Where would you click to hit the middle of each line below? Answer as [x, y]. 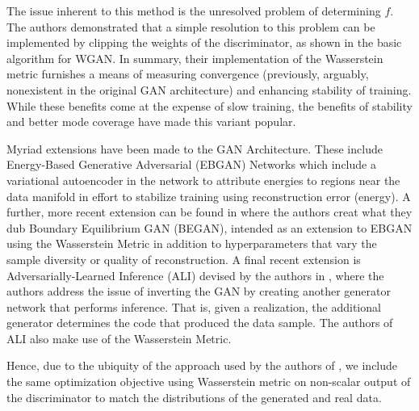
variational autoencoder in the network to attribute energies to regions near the [203, 180]
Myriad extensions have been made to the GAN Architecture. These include [195, 148]
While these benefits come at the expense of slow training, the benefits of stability [209, 105]
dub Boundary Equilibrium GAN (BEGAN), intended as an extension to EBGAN [209, 227]
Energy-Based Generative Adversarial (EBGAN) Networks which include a [191, 164]
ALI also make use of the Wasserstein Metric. [119, 338]
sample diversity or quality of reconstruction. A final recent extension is [184, 259]
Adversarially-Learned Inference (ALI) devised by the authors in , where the [195, 275]
